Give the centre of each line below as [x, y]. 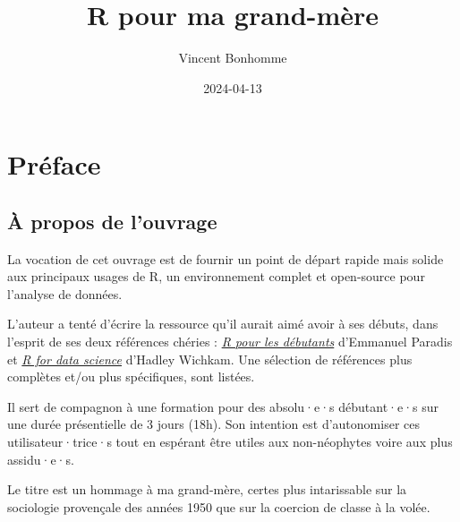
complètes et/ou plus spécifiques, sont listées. [131, 377]
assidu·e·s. [41, 459]
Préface [54, 164]
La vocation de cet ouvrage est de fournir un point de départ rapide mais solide [226, 258]
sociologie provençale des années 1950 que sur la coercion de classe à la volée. [219, 506]
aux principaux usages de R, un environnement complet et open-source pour [216, 276]
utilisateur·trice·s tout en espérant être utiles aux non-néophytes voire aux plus [230, 442]
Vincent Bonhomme [233, 58]
